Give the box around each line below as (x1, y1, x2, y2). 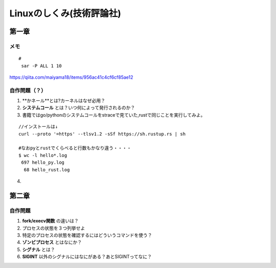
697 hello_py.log (21, 160, 65, 166)
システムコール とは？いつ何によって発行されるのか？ (22, 105, 135, 111)
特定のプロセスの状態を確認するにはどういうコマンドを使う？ (22, 232, 152, 238)
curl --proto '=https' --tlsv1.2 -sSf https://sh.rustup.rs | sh (18, 131, 186, 137)
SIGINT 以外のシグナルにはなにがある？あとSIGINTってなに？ (22, 254, 152, 260)
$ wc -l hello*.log (18, 152, 67, 158)
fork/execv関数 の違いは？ (22, 218, 79, 224)
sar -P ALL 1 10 (21, 63, 62, 69)
